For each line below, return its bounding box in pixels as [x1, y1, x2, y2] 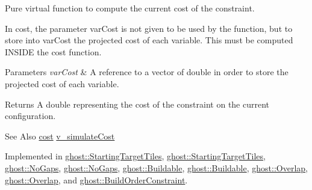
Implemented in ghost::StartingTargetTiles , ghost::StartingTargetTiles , [5, 150, 266, 162]
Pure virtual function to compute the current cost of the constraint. [5, 2, 255, 14]
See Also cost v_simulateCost [5, 129, 115, 142]
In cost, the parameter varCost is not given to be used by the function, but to [5, 22, 293, 34]
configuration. [5, 109, 56, 122]
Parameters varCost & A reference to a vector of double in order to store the [5, 66, 289, 78]
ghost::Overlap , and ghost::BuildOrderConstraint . [5, 173, 188, 186]
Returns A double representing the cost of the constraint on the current [5, 97, 270, 110]
